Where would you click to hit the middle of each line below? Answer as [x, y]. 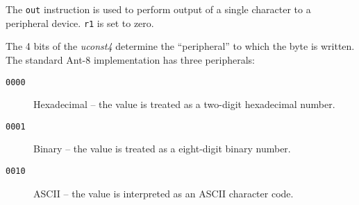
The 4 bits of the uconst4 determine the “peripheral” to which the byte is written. [180, 46]
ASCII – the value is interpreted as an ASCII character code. [164, 193]
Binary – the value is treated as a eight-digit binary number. [162, 149]
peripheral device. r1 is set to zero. [80, 23]
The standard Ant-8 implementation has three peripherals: [130, 59]
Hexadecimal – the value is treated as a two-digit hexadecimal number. [184, 104]
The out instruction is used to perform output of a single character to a [158, 9]
